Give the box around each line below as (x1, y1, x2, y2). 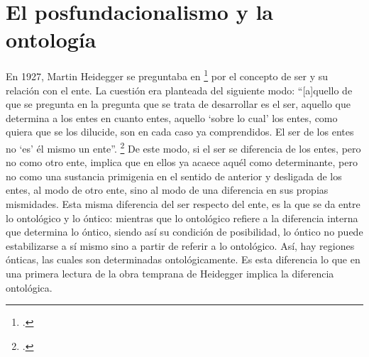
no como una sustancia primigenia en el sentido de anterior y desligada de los (6, 168, 342, 183)
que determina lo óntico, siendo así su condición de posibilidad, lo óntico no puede (6, 224, 363, 239)
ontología (6, 25, 97, 54)
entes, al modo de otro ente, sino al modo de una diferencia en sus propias (6, 182, 329, 197)
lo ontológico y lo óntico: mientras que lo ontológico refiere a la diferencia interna (6, 210, 358, 225)
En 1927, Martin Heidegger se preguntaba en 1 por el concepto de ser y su (6, 67, 329, 83)
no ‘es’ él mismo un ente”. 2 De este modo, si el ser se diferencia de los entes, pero (6, 138, 361, 155)
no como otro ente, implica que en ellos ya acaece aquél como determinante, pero (6, 155, 358, 170)
